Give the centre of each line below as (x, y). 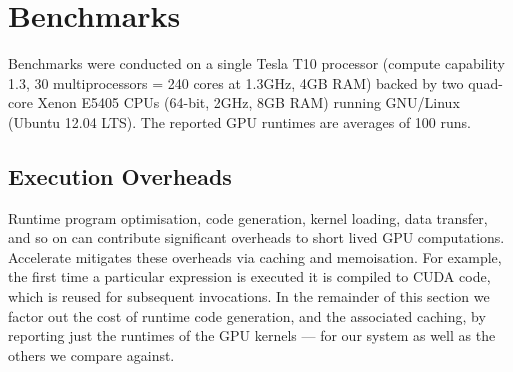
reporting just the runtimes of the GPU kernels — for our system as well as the (252, 335)
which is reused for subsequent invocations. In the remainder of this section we (249, 296)
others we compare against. (91, 354)
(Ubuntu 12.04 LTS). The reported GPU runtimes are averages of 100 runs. (239, 121)
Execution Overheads (120, 175)
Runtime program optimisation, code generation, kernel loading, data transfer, (248, 217)
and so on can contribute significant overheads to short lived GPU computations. (256, 237)
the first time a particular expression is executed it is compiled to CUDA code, (249, 276)
